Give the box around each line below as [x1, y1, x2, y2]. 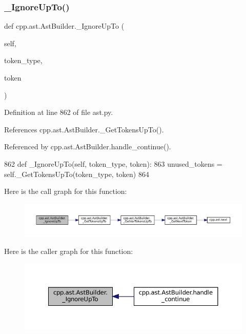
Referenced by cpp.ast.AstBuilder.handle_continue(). [4, 141, 171, 152]
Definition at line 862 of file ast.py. [4, 107, 113, 117]
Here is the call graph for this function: [4, 186, 127, 197]
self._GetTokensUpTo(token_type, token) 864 [4, 168, 149, 179]
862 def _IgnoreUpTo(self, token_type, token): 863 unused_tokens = [4, 158, 222, 169]
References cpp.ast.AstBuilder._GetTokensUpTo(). [4, 124, 164, 134]
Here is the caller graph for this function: [4, 245, 133, 256]
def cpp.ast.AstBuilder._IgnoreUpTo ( [4, 21, 125, 31]
